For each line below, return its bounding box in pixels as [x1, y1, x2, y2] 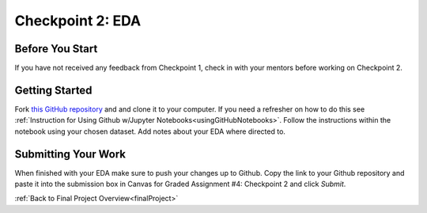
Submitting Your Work [14, 147, 127, 161]
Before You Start [14, 42, 98, 55]
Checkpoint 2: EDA [14, 12, 142, 29]
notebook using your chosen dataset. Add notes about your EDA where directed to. [14, 127, 286, 136]
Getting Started [14, 83, 93, 97]
